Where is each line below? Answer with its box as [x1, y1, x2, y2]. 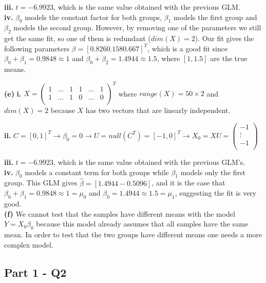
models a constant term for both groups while [25, 166, 169, 177]
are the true [210, 53, 248, 64]
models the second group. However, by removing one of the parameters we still [13, 22, 261, 33]
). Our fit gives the [195, 33, 254, 44]
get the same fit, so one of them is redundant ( [4, 33, 151, 44]
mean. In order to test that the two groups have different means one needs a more [4, 229, 262, 240]
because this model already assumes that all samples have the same [36, 218, 249, 229]
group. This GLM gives [4, 177, 78, 188]
